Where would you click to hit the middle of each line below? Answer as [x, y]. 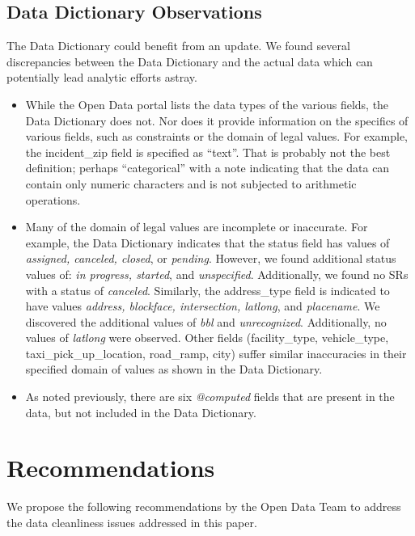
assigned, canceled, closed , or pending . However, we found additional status [211, 258]
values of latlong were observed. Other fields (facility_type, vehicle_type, [207, 338]
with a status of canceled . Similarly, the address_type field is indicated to [207, 290]
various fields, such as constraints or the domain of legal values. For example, [217, 136]
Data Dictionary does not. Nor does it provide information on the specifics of [217, 120]
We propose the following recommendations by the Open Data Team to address [204, 506]
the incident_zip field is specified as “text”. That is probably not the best [208, 152]
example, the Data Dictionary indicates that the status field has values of [207, 242]
